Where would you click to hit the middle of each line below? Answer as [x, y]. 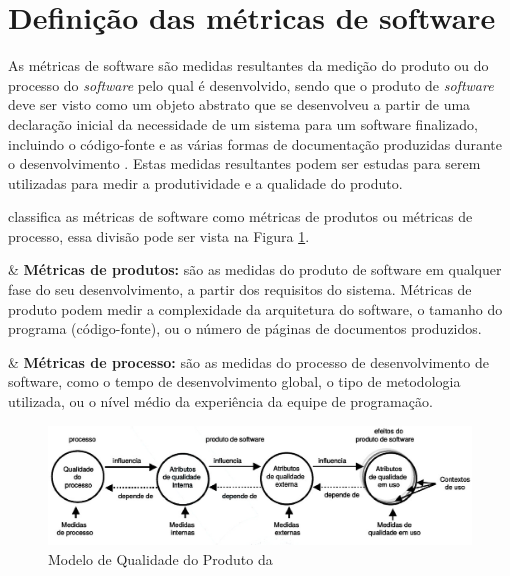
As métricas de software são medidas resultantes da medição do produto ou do [248, 65]
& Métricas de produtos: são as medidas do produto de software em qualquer [255, 269]
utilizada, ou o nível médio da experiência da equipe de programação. [220, 401]
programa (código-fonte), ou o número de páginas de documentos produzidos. [245, 328]
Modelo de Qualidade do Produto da [160, 558]
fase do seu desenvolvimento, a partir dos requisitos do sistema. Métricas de [240, 289]
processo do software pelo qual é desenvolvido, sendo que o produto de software [251, 84]
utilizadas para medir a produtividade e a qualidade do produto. [205, 182]
